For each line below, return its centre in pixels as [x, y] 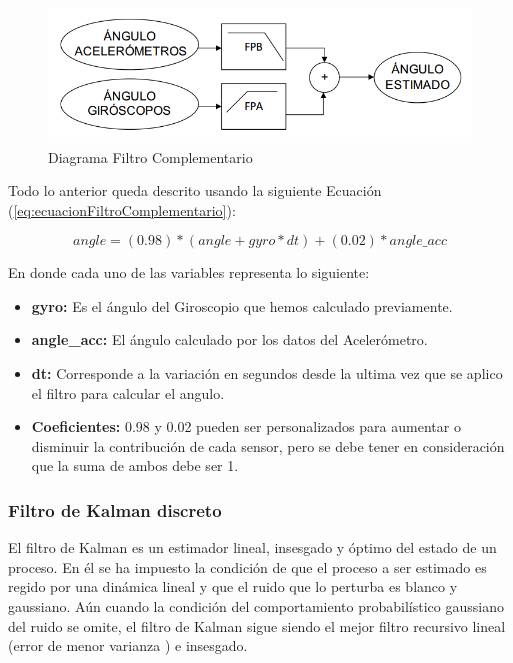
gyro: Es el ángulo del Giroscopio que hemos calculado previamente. [242, 305]
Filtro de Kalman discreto [115, 509]
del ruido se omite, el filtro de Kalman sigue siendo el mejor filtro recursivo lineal [257, 625]
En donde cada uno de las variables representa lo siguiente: [189, 272]
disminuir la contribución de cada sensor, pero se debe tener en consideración [268, 445]
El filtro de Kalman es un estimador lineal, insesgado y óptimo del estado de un [252, 547]
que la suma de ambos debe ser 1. [135, 465]
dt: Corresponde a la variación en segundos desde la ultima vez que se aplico [267, 373]
